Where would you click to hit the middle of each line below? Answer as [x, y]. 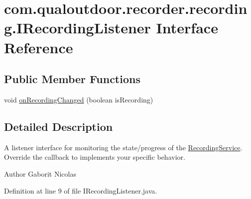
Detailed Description [59, 126]
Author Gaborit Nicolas [40, 173]
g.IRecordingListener [77, 28]
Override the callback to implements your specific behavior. [95, 157]
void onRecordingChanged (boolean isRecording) [79, 99]
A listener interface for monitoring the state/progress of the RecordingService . [123, 147]
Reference [39, 47]
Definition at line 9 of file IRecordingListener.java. [81, 190]
